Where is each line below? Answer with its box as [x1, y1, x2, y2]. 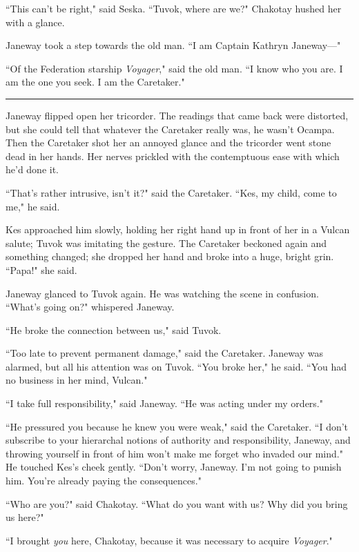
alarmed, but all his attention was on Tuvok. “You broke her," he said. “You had [6, 359, 347, 373]
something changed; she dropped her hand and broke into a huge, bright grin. [6, 249, 334, 264]
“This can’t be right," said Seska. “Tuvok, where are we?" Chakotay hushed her [6, 1, 342, 15]
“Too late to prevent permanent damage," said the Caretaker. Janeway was [6, 346, 323, 360]
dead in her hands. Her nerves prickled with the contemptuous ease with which [6, 148, 340, 163]
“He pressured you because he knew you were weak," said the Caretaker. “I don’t [6, 419, 349, 433]
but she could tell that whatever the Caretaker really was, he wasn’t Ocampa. [6, 121, 335, 136]
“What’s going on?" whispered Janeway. [6, 299, 175, 314]
